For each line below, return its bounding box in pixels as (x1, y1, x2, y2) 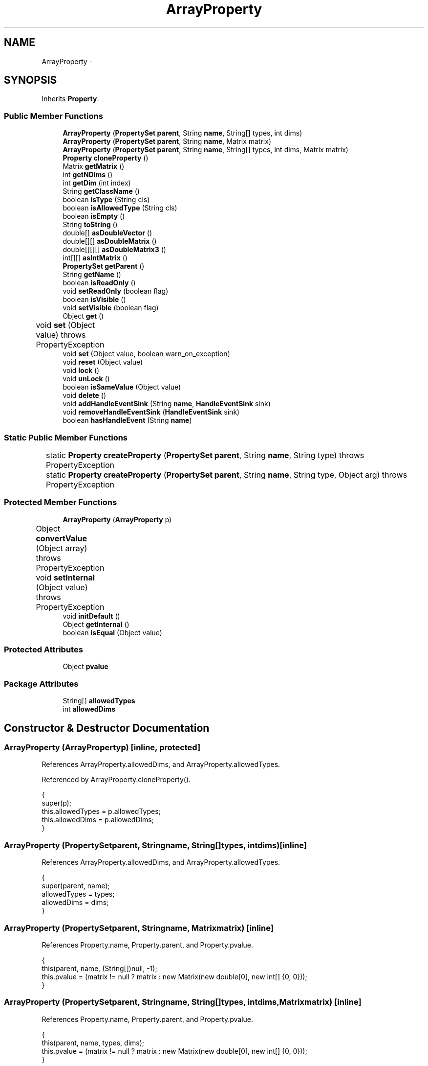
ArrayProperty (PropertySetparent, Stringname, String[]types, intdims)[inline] (4, 840, 307, 850)
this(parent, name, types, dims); (42, 1038, 145, 1047)
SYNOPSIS (4, 74, 57, 87)
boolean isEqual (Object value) (63, 628, 162, 637)
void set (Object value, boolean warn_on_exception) (63, 349, 230, 358)
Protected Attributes (4, 645, 83, 655)
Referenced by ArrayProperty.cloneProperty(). (42, 775, 191, 784)
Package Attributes (4, 678, 79, 689)
